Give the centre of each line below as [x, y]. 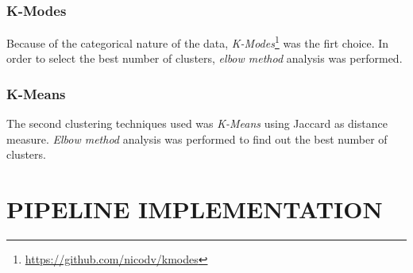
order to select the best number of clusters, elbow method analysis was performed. [205, 58]
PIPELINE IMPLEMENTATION [195, 209]
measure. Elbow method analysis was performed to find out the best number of [197, 138]
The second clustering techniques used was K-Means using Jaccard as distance [197, 123]
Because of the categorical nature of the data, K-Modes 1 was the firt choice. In [198, 42]
